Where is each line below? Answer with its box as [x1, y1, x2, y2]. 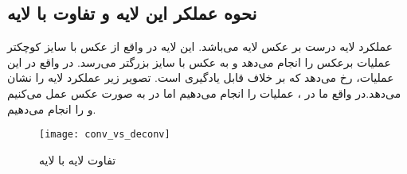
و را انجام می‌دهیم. [7, 100, 96, 117]
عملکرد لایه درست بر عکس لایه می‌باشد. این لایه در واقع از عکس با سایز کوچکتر [7, 38, 393, 55]
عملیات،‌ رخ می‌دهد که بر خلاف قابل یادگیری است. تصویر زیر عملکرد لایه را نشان [7, 69, 394, 86]
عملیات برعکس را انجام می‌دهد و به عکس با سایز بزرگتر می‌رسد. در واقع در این [7, 53, 391, 70]
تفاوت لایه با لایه [39, 151, 116, 168]
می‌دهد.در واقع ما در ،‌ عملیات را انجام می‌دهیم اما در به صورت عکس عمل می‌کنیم [7, 84, 401, 101]
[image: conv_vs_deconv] [39, 129, 170, 141]
